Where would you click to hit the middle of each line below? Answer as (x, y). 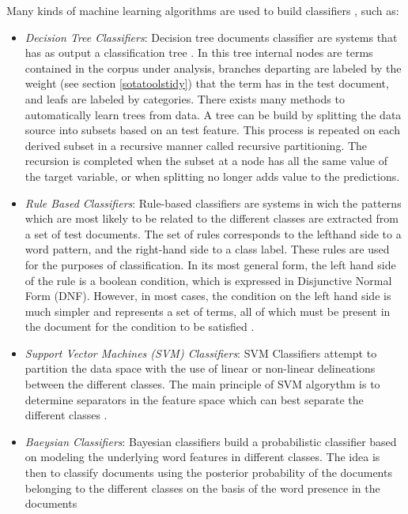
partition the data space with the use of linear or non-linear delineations (200, 368)
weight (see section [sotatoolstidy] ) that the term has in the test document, (207, 83)
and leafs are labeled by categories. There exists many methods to (185, 98)
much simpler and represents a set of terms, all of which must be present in (208, 311)
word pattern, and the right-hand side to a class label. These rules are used (207, 249)
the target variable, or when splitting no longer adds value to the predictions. (212, 176)
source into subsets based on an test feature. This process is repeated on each (212, 130)
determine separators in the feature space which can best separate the (194, 399)
